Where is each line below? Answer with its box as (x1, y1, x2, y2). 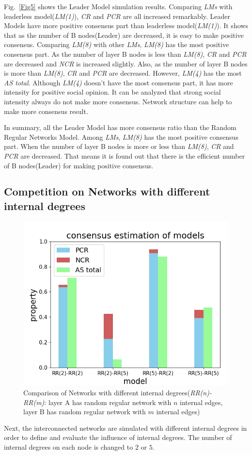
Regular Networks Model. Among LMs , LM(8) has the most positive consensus (4, 131, 238, 142)
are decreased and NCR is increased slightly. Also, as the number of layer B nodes (4, 58, 248, 68)
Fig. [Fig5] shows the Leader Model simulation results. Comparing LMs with (4, 1, 233, 11)
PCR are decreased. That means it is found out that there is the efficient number (4, 150, 245, 161)
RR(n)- (190, 387, 212, 397)
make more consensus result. (4, 106, 88, 116)
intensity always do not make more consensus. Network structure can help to (4, 96, 232, 106)
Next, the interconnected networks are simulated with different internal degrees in (4, 422, 247, 433)
